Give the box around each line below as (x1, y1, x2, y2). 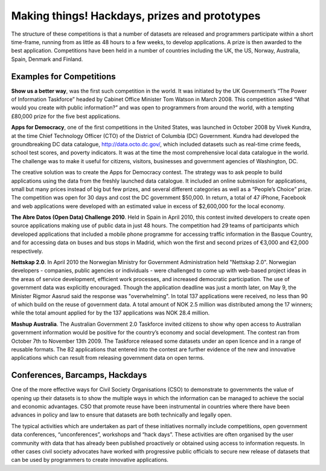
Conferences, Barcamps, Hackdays (11, 370, 147, 380)
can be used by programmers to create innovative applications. (11, 456, 169, 464)
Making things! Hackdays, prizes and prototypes (11, 9, 261, 22)
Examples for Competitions (11, 71, 116, 82)
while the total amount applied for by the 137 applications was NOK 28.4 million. (11, 309, 210, 317)
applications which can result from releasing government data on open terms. (11, 354, 205, 362)
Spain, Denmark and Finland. (11, 55, 83, 63)
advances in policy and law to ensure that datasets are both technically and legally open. (11, 411, 232, 418)
